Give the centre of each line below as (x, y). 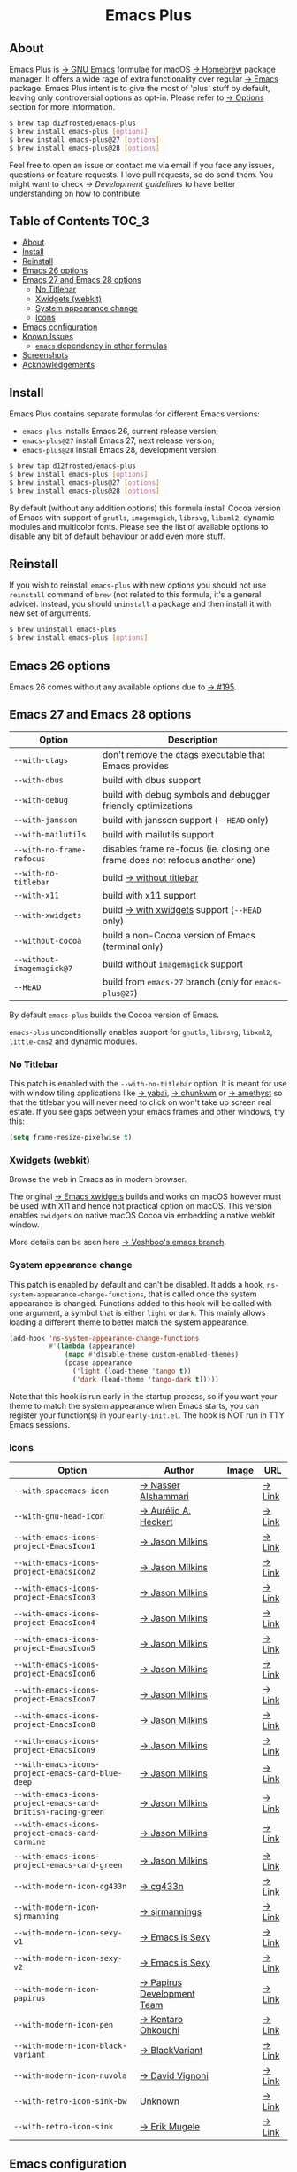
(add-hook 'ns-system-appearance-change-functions (104, 1338)
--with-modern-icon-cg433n (70, 1887)
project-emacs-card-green (68, 1865)
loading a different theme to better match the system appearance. (129, 1322)
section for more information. (62, 107)
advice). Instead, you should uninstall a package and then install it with (141, 604)
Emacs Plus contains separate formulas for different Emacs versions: (135, 414)
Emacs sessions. (40, 1424)
